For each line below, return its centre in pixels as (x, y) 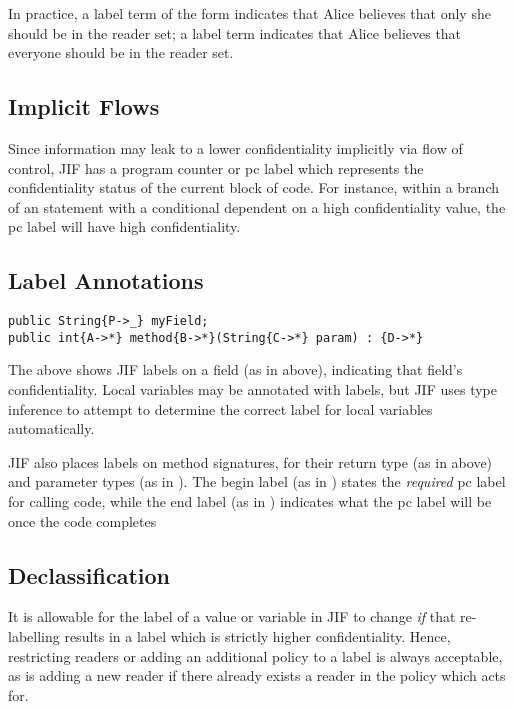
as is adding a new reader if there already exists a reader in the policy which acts (257, 675)
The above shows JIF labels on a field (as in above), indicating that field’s (235, 369)
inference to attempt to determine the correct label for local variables (220, 408)
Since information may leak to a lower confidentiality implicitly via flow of (235, 147)
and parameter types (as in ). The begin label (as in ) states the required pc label (257, 481)
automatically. (51, 428)
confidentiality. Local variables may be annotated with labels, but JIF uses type (253, 389)
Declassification (89, 574)
